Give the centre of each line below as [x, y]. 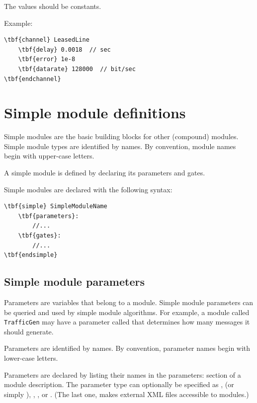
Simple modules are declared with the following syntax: [88, 189]
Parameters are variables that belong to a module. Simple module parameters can [129, 302]
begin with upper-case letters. [49, 156]
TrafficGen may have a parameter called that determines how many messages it [127, 322]
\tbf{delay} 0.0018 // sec [64, 49]
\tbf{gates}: [40, 236]
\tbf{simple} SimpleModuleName [56, 206]
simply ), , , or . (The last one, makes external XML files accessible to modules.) [127, 394]
